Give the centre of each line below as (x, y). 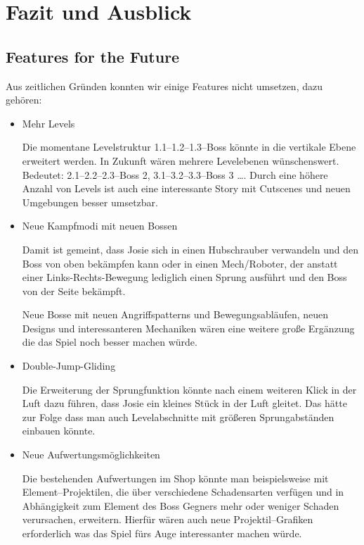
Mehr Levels (48, 123)
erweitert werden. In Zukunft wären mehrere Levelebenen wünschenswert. (181, 160)
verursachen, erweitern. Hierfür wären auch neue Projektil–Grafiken (168, 519)
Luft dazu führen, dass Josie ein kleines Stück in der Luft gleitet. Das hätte (184, 403)
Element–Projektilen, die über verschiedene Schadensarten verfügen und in (183, 492)
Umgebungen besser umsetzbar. (90, 202)
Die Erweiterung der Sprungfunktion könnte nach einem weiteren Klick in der (189, 389)
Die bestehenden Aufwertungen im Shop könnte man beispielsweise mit (175, 478)
